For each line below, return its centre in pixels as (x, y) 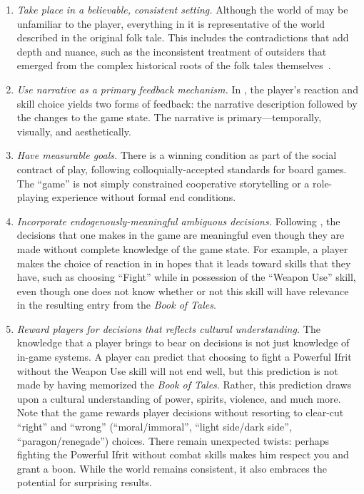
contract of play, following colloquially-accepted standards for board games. (182, 169)
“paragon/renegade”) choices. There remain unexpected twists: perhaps (173, 440)
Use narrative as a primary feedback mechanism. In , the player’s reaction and (187, 89)
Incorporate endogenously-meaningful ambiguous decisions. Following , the (178, 221)
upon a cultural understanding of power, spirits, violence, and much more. (179, 398)
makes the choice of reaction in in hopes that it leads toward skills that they (184, 263)
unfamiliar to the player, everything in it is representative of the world (171, 23)
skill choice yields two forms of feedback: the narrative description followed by (187, 103)
